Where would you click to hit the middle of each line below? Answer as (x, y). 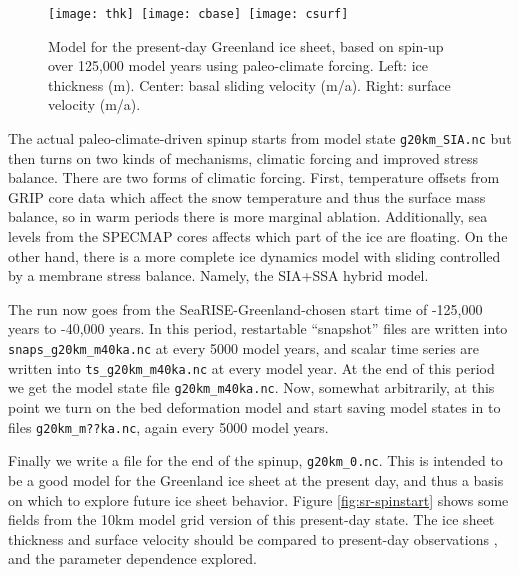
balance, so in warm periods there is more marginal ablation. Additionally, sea (248, 216)
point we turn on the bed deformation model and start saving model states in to (254, 407)
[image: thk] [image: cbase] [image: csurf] (198, 14)
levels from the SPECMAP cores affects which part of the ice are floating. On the (258, 236)
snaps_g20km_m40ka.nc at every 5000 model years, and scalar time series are (244, 348)
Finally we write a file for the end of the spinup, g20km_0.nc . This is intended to (255, 460)
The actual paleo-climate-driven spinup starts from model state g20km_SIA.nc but (260, 138)
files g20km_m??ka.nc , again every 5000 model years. (168, 426)
